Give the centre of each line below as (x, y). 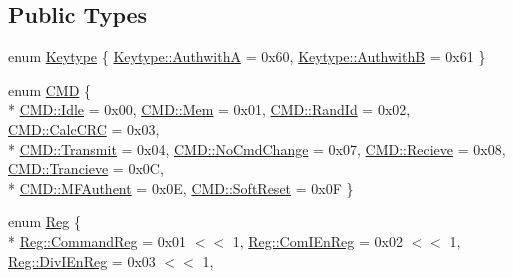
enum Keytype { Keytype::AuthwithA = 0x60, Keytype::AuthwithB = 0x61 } (247, 56)
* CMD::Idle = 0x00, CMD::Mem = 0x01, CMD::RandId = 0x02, (209, 109)
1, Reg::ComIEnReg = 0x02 (317, 240)
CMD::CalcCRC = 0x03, (84, 128)
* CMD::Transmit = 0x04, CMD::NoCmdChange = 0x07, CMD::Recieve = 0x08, (257, 148)
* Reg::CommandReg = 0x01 (97, 240)
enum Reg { (44, 221)
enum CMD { (50, 89)
